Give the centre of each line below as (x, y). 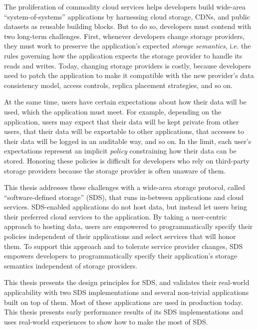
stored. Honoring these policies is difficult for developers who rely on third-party (127, 160)
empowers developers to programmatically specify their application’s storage (121, 256)
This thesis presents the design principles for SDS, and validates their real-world (127, 282)
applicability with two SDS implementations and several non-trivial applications (127, 292)
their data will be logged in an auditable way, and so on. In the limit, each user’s (128, 141)
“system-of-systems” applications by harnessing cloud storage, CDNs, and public (127, 16)
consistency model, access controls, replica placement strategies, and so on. (118, 85)
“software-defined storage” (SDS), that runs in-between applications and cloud (124, 197)
